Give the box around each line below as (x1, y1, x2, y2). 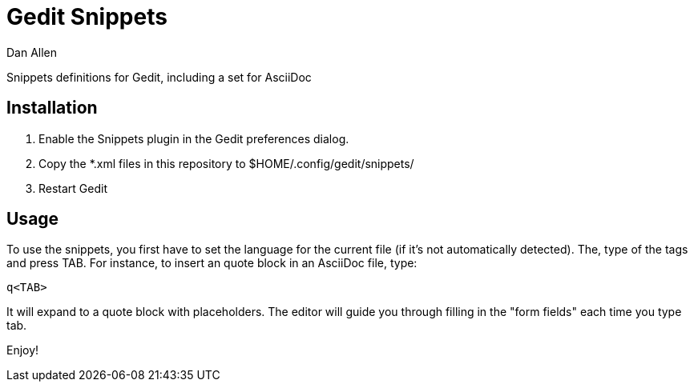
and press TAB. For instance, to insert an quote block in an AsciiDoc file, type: (6, 256, 418, 270)
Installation (6, 98, 98, 118)
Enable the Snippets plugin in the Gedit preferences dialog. (38, 131, 349, 146)
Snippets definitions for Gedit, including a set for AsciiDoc (6, 70, 312, 84)
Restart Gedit (38, 181, 108, 195)
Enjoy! (6, 343, 39, 358)
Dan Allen (6, 45, 58, 59)
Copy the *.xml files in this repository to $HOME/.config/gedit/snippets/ (38, 156, 414, 170)
